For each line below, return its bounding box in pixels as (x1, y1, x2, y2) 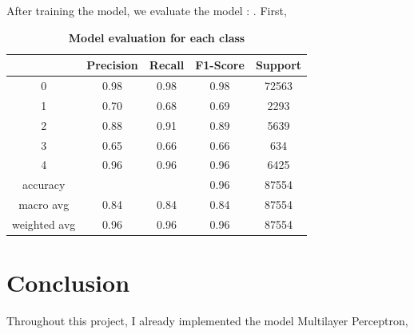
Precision (86, 57, 138, 73)
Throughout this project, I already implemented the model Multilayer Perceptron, (6, 312, 408, 329)
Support (255, 57, 302, 73)
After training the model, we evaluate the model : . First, (6, 2, 287, 18)
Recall (149, 57, 185, 73)
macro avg (18, 196, 70, 213)
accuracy (22, 176, 66, 193)
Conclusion (6, 266, 130, 299)
